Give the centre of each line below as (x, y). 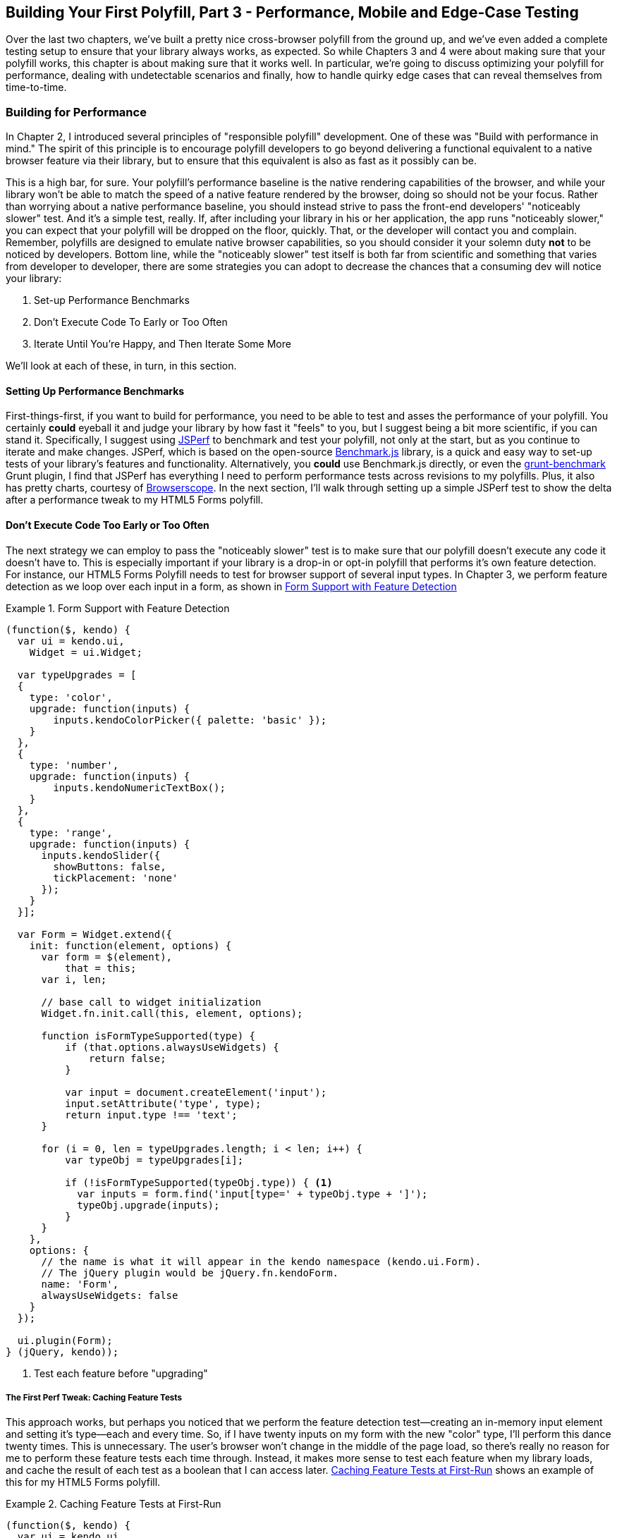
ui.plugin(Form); (65, 1340)
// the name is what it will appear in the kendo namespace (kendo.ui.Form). (261, 1261)
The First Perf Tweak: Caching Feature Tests (94, 1398)
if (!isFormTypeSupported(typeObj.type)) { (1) (199, 1182)
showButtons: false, (110, 866)
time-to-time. (36, 87)
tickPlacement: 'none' (116, 878)
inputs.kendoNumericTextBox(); (139, 787)
